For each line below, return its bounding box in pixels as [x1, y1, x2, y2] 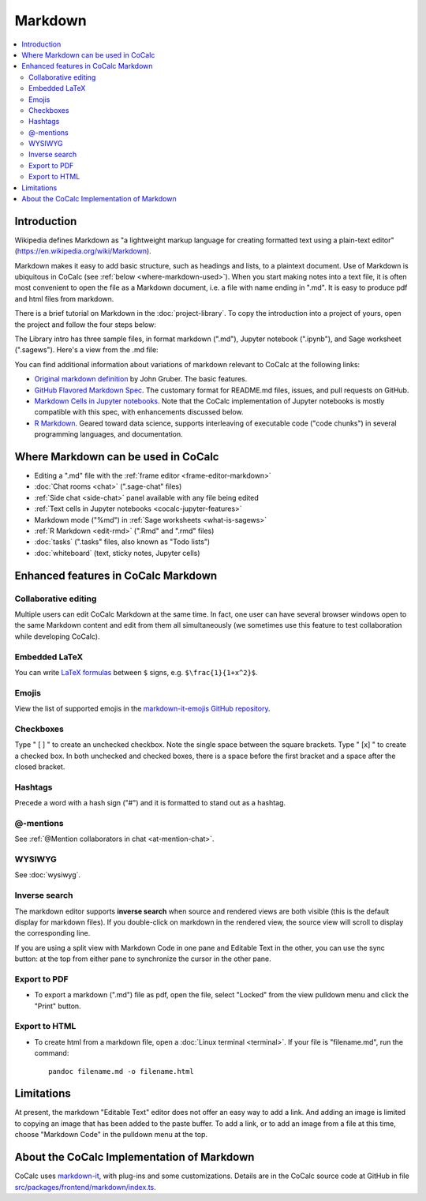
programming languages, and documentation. [34, 430, 183, 439]
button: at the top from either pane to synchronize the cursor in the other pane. [14, 954, 271, 963]
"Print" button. [34, 1001, 82, 1011]
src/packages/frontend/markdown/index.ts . [14, 1182, 157, 1192]
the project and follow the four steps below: [14, 320, 157, 329]
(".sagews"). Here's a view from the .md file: [14, 345, 159, 355]
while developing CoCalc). [14, 632, 100, 641]
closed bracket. [14, 762, 65, 771]
